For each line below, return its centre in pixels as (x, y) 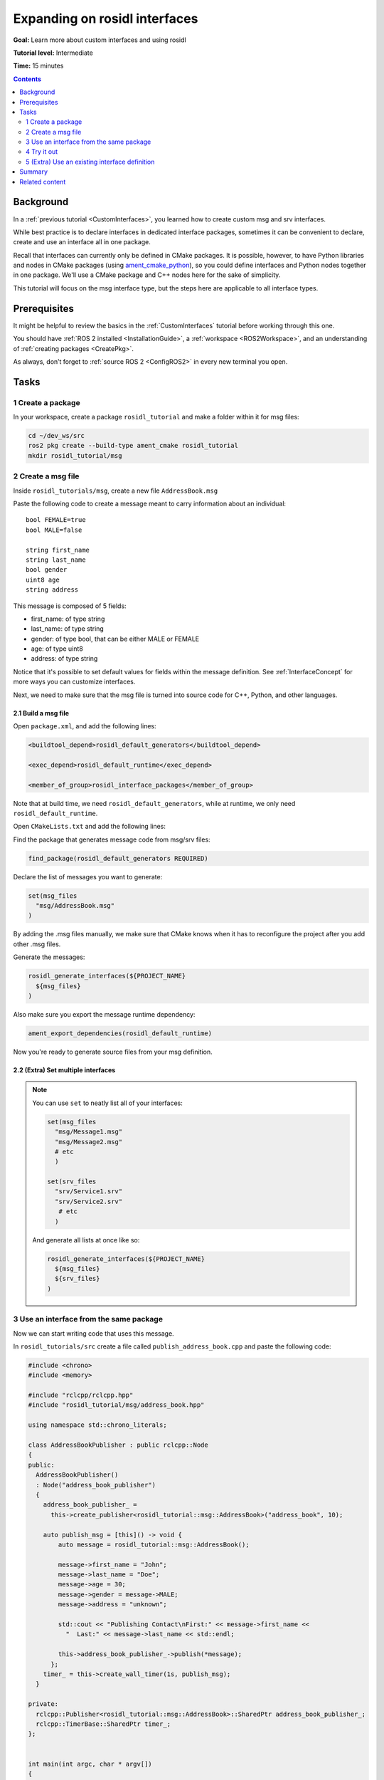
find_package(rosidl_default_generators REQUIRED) (118, 858)
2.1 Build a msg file (41, 713)
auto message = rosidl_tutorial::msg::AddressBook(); (154, 1544)
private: (43, 1704)
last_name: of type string (68, 629)
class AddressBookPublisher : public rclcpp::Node (118, 1445)
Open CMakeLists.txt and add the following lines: (90, 827)
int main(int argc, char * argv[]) (90, 1764)
